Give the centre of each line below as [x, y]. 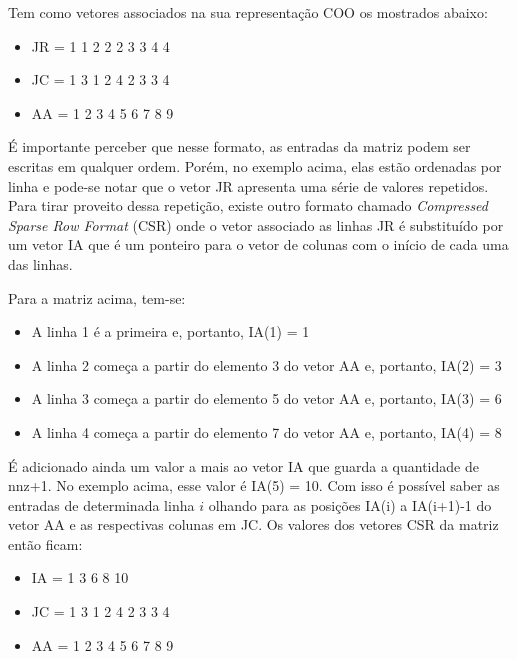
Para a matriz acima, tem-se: [97, 297]
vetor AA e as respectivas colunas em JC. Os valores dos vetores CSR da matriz [253, 524]
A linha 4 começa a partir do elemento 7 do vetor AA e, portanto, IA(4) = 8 [266, 431]
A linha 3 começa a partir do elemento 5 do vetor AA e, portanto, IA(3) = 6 [266, 398]
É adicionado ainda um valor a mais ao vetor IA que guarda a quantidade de [243, 465]
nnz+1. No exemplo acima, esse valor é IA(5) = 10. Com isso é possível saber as [254, 485]
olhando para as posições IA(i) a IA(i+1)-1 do [350, 504]
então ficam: [45, 543]
